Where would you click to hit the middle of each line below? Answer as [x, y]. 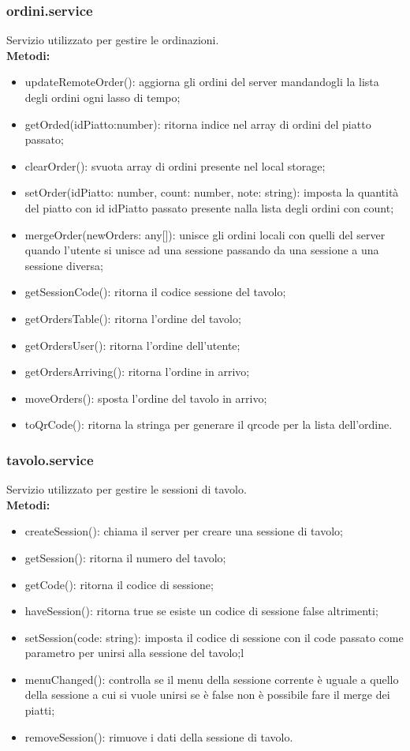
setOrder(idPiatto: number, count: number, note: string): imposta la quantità [212, 192]
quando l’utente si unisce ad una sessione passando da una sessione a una [202, 250]
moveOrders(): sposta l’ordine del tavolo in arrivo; [146, 398]
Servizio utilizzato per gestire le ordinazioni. [113, 40]
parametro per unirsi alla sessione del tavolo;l [134, 653]
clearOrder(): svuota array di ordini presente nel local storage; [175, 165]
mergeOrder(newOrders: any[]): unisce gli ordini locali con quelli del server [205, 234]
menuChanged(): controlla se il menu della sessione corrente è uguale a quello [212, 679]
